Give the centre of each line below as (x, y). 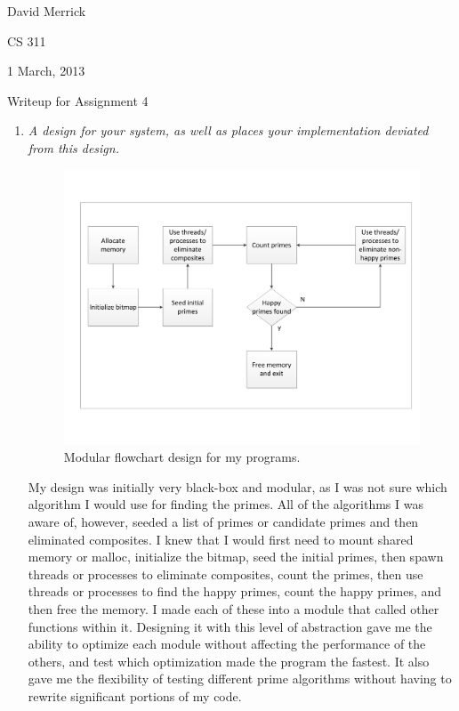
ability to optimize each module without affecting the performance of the (227, 644)
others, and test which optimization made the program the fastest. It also (229, 661)
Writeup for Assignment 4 (78, 100)
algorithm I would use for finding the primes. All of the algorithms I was (225, 504)
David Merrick (47, 11)
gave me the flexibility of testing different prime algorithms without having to (240, 679)
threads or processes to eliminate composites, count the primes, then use (225, 574)
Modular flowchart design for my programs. (182, 457)
